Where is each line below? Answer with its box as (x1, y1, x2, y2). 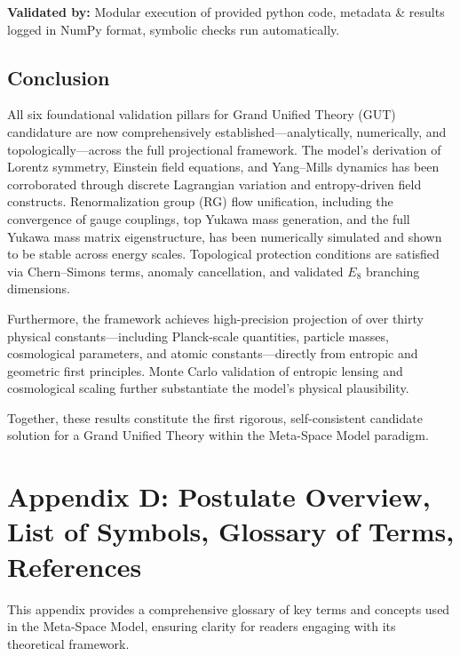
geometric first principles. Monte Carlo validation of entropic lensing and (7, 361, 403, 380)
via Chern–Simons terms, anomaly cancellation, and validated (7, 261, 344, 280)
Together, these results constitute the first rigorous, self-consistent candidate (7, 408, 423, 427)
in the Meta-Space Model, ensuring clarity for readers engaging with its (7, 617, 396, 636)
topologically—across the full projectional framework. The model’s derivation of (7, 140, 441, 158)
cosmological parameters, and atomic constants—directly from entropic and (7, 344, 418, 363)
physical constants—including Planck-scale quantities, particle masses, (7, 326, 389, 345)
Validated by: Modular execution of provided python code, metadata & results (7, 3, 445, 20)
